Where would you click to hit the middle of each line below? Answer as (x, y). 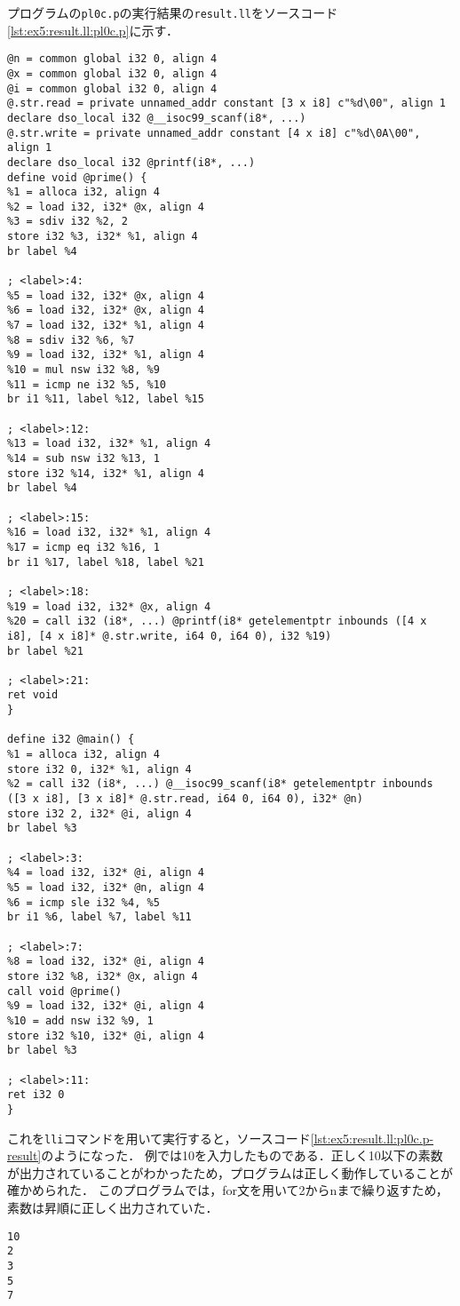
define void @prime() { (77, 177)
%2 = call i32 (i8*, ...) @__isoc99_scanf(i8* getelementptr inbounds (220, 784)
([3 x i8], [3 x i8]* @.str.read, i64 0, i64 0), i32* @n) (185, 799)
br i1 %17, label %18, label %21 (106, 562)
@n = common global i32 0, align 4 (112, 59)
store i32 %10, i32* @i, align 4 (106, 1035)
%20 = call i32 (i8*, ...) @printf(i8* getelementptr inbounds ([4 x (217, 621)
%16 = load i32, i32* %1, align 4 (109, 533)
